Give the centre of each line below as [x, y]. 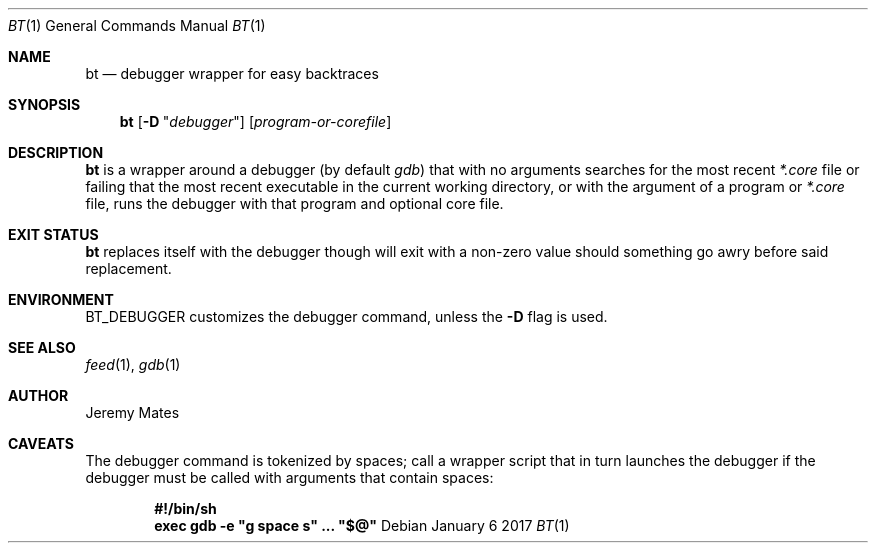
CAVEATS [41, 443]
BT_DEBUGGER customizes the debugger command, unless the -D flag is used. [346, 316]
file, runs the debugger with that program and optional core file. [294, 203]
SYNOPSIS [44, 104]
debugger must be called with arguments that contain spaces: [289, 477]
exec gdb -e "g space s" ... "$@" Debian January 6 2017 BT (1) [362, 525]
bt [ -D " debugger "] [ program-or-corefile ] [255, 121]
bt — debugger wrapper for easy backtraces [232, 73]
